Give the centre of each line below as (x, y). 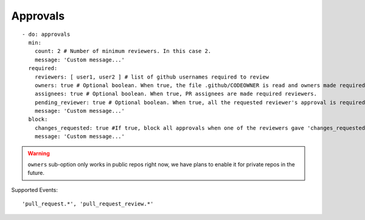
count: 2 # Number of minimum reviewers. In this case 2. (123, 51)
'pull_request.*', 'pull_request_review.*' (88, 204)
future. (36, 173)
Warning (39, 153)
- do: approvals (46, 34)
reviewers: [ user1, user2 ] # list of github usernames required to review (152, 77)
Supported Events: (34, 190)
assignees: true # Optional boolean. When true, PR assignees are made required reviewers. (176, 94)
